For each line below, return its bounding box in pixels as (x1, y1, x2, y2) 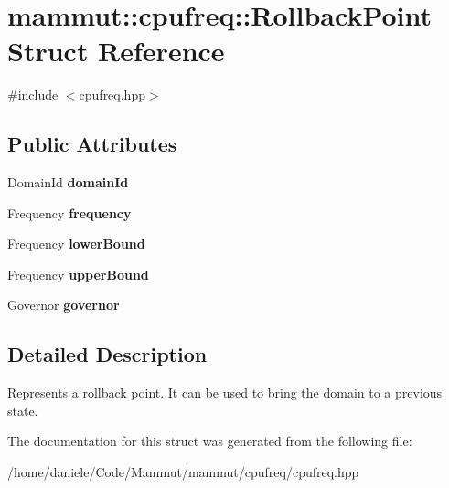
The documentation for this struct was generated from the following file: (7, 431, 412, 451)
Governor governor (7, 295, 120, 314)
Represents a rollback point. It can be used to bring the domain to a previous (7, 383, 443, 402)
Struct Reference (7, 32, 225, 69)
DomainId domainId (7, 173, 129, 192)
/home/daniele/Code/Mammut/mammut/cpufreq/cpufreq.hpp (7, 462, 359, 482)
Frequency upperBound (7, 264, 149, 283)
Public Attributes (7, 130, 177, 158)
